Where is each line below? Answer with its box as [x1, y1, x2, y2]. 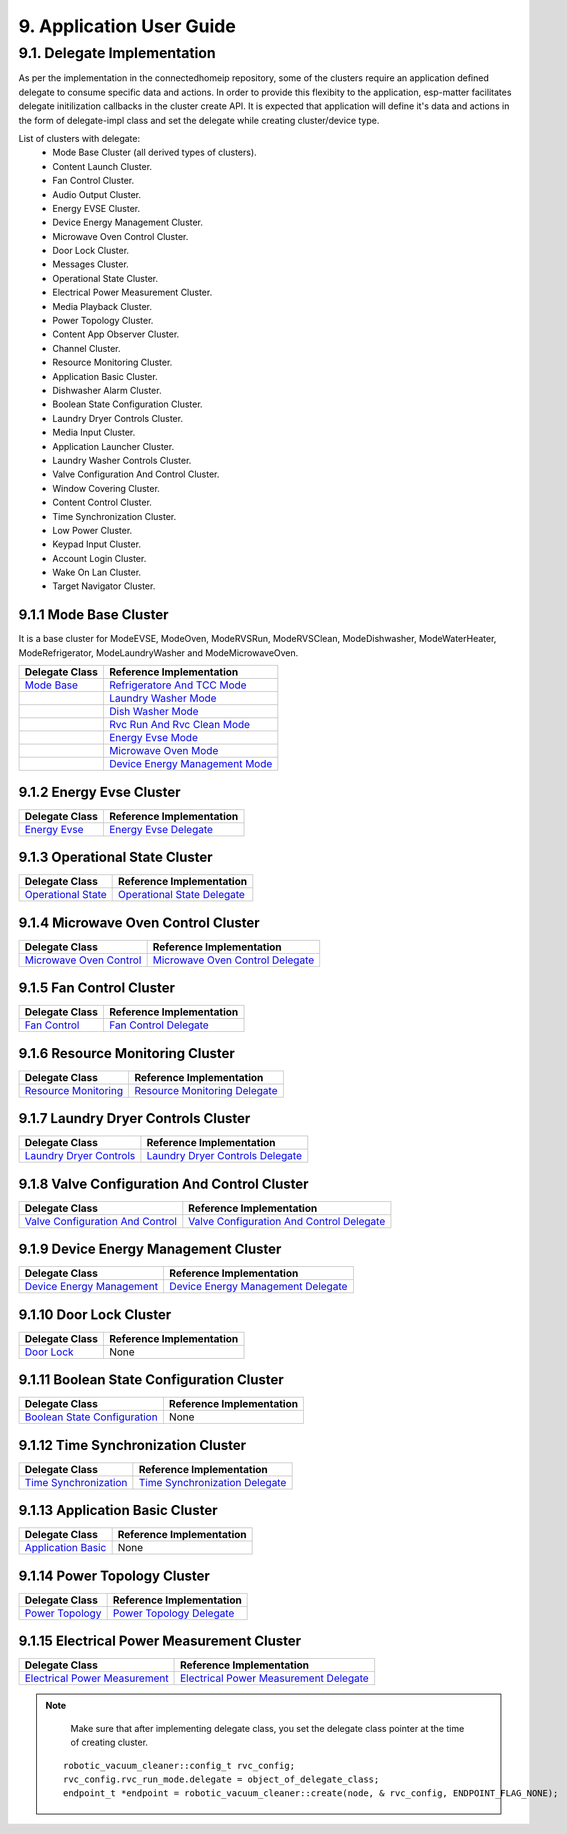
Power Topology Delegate [112, 1606, 235, 1620]
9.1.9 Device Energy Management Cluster [18, 1241, 282, 1258]
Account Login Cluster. [52, 552, 147, 564]
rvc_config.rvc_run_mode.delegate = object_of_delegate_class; [63, 1773, 380, 1785]
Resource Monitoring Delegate [134, 1083, 278, 1097]
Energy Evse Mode [108, 731, 199, 745]
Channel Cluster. [52, 342, 121, 354]
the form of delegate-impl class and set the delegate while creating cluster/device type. [18, 114, 380, 126]
